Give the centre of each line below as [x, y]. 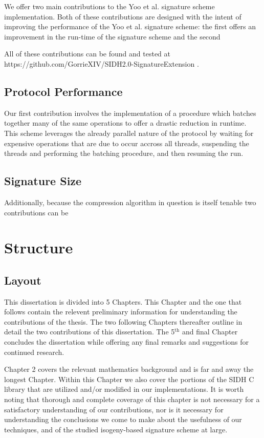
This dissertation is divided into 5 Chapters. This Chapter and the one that [123, 301]
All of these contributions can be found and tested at [87, 54]
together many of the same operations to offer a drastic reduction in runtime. [125, 123]
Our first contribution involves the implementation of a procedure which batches [130, 113]
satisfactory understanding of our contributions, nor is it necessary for [114, 409]
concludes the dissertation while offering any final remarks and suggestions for [126, 342]
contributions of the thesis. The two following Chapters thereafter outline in [123, 321]
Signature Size [43, 181]
